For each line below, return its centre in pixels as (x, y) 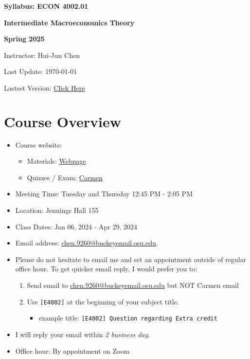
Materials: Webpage (56, 161)
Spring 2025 (24, 39)
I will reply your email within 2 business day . (83, 334)
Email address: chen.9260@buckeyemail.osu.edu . (87, 243)
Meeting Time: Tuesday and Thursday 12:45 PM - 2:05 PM (104, 194)
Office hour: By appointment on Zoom (72, 350)
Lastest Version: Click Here (45, 87)
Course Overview (62, 121)
